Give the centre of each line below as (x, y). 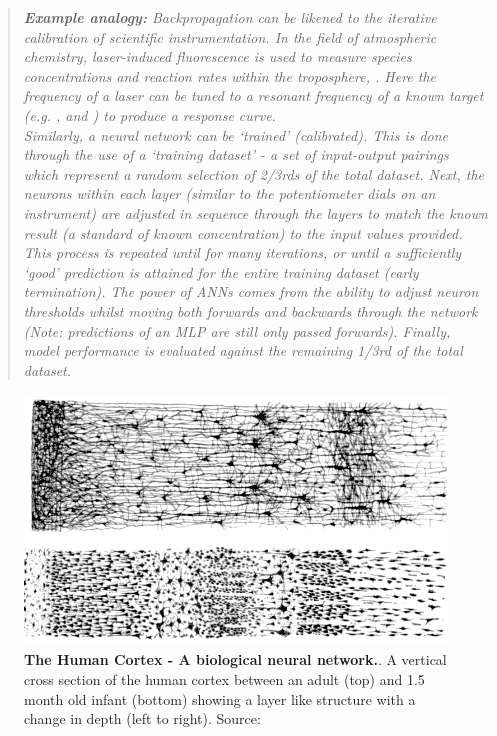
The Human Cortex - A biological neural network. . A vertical (235, 659)
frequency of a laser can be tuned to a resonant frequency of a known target (253, 95)
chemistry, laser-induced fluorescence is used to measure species (217, 56)
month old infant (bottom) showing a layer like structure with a (220, 698)
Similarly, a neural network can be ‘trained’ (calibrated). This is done (236, 134)
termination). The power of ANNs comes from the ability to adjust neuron (251, 291)
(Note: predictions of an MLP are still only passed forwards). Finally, (237, 330)
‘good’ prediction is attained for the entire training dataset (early (221, 271)
